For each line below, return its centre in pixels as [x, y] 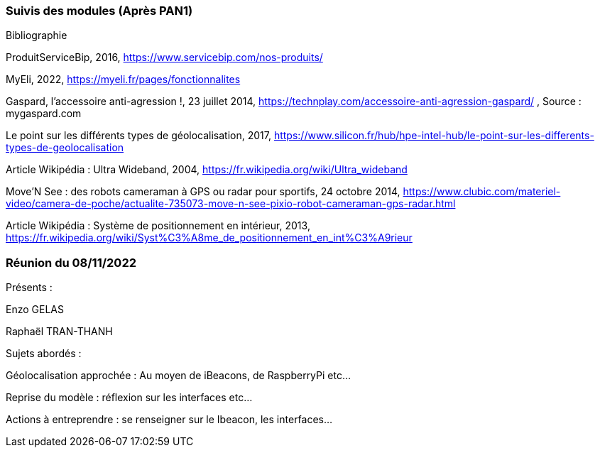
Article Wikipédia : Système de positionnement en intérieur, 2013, [158, 226]
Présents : [29, 288]
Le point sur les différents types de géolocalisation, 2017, [138, 136]
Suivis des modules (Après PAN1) [99, 11]
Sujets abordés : [44, 354]
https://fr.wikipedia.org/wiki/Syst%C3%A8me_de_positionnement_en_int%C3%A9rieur [209, 238]
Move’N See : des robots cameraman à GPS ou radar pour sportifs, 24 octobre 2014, [203, 192]
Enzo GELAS [35, 310]
